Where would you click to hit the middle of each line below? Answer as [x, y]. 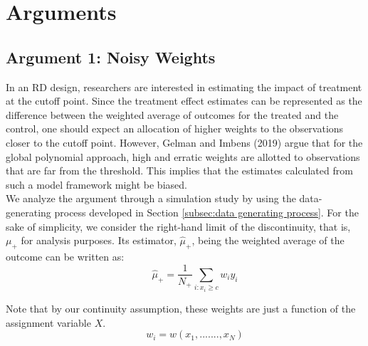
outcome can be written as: [65, 256]
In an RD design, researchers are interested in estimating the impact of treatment [184, 86]
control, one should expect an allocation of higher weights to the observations [175, 129]
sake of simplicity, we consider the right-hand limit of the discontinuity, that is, [178, 226]
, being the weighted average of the [268, 240]
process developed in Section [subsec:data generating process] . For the [206, 212]
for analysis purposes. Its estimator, [99, 240]
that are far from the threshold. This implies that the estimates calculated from [179, 171]
